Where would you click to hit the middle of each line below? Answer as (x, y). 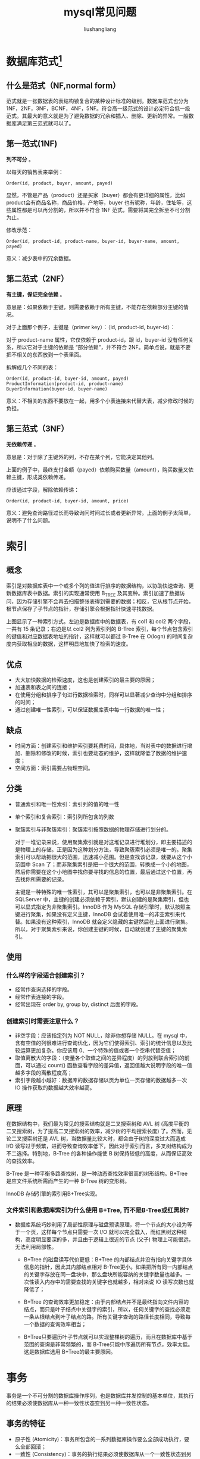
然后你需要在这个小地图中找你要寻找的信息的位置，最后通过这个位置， (101, 871)
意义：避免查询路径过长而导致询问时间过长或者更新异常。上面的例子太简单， (100, 513)
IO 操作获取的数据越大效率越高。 (55, 1088)
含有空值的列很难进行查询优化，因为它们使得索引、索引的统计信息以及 (101, 1043)
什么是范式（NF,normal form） (63, 85)
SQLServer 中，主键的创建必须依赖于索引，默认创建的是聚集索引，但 (99, 899)
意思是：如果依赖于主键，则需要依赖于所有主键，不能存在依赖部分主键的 (95, 307)
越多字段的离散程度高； (43, 1073)
